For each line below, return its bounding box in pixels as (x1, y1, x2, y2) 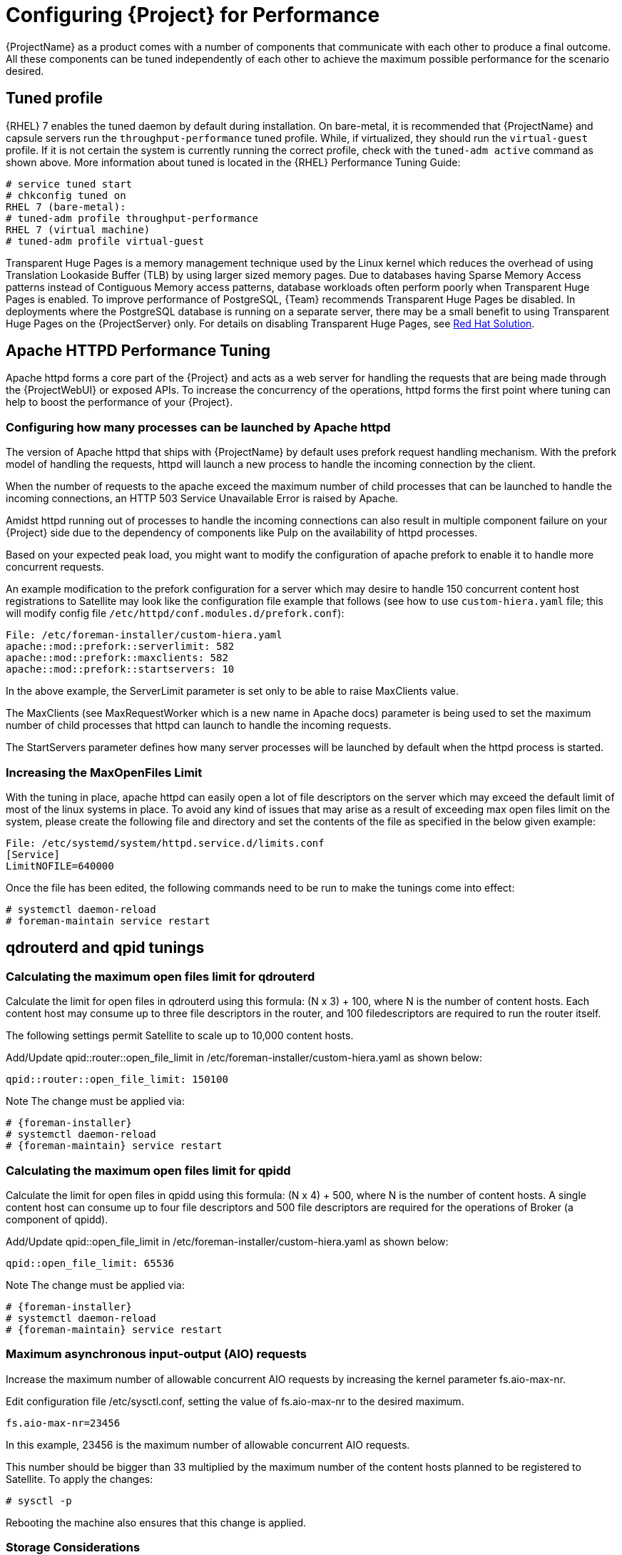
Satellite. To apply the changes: (6, 1472, 153, 1485)
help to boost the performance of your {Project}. (6, 396, 233, 409)
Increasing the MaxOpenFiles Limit (6, 765, 203, 780)
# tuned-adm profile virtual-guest (6, 235, 205, 247)
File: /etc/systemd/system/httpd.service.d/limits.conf (6, 837, 325, 849)
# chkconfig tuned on (6, 189, 126, 201)
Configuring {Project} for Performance (6, 3, 380, 27)
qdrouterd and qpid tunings (6, 939, 205, 957)
